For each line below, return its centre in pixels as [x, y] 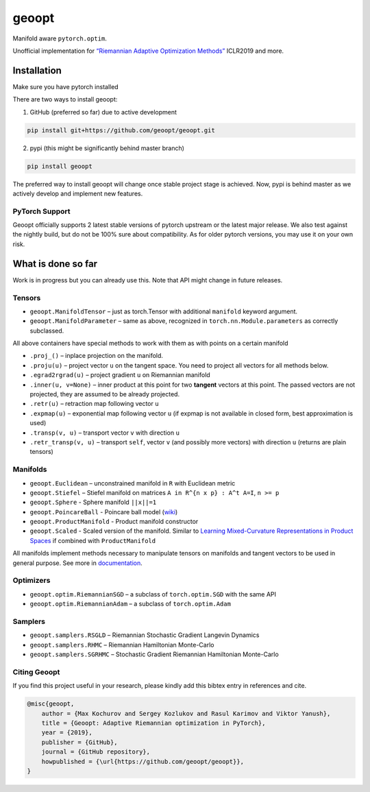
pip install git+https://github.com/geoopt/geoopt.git [121, 130]
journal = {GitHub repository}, [96, 752]
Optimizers [32, 581]
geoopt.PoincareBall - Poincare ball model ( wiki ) [104, 512]
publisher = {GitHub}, [79, 742]
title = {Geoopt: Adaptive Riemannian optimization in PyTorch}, [153, 723]
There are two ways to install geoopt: [65, 99]
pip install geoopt [60, 166]
